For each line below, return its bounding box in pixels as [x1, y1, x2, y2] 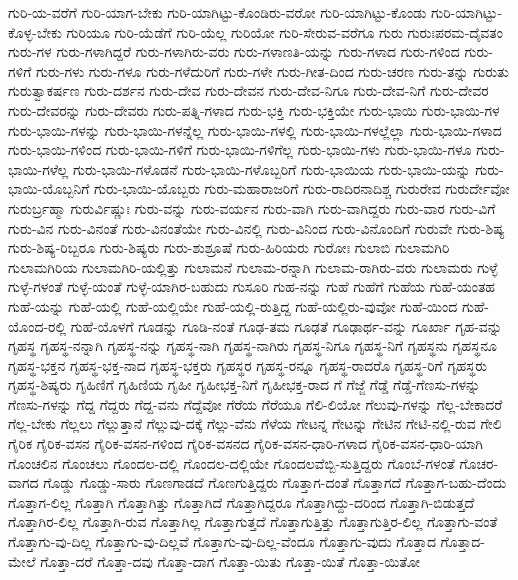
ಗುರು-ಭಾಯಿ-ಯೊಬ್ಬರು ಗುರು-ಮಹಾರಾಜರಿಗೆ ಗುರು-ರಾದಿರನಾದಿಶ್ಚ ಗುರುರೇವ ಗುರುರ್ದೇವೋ [94, 178, 510, 199]
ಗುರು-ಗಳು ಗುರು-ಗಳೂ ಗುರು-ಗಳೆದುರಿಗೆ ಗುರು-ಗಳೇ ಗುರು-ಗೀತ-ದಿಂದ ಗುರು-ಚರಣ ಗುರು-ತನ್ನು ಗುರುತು [35, 60, 509, 81]
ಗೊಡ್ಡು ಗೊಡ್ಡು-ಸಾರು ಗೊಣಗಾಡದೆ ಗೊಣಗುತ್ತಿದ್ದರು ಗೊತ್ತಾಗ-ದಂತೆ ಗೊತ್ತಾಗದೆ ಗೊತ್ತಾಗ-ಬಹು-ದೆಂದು [43, 472, 507, 493]
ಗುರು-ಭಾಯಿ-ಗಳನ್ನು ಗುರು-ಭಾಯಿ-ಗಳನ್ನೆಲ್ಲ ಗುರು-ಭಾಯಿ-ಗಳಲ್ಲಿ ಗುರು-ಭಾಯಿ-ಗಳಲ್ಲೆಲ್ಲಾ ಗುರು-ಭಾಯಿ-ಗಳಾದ [8, 119, 502, 140]
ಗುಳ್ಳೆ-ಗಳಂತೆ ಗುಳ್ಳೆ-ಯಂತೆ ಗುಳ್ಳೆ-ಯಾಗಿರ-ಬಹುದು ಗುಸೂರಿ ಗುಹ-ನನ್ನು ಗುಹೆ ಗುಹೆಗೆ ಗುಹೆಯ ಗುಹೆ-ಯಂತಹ [8, 276, 496, 297]
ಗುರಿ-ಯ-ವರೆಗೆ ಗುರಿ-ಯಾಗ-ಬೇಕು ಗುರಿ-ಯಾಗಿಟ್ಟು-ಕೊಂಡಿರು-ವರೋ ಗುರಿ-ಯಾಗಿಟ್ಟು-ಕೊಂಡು [8, 2, 427, 22]
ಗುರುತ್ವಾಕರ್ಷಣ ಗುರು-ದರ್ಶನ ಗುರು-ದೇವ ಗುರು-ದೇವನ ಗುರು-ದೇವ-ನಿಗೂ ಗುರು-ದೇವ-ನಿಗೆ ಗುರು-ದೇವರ [8, 80, 489, 101]
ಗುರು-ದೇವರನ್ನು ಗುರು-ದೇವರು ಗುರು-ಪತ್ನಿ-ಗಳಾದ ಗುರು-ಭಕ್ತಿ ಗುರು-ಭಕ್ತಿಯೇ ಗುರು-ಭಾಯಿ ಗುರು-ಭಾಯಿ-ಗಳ [8, 99, 500, 120]
